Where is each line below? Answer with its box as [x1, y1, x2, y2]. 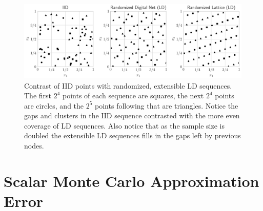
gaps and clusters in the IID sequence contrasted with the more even [24, 110, 240, 121]
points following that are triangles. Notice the [95, 100, 238, 111]
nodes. [24, 140, 44, 151]
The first [24, 90, 52, 101]
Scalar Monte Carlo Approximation [4, 170, 259, 191]
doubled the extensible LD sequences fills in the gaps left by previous [24, 130, 241, 141]
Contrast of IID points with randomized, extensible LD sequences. [24, 80, 232, 91]
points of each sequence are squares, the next [63, 90, 204, 101]
